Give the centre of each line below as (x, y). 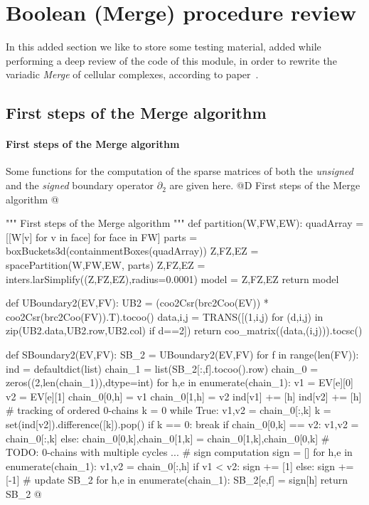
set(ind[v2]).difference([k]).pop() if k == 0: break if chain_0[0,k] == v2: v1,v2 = (182, 424)
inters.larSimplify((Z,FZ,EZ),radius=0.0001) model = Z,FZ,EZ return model (172, 278)
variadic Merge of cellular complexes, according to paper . (132, 74)
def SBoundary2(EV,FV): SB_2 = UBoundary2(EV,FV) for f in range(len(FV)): (182, 355)
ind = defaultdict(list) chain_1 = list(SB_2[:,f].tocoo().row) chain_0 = (162, 368)
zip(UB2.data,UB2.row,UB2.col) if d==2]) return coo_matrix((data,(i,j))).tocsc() (184, 330)
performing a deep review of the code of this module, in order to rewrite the (171, 60)
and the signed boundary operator (80, 185)
